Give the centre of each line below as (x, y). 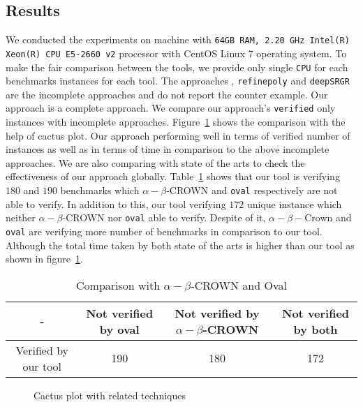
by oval (119, 329)
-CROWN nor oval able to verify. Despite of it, (164, 217)
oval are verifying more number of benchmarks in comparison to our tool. (164, 231)
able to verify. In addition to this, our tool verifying (116, 203)
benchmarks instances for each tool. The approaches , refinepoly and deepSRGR (178, 81)
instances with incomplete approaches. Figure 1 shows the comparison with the (176, 122)
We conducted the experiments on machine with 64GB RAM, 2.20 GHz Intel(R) (178, 39)
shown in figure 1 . (44, 259)
